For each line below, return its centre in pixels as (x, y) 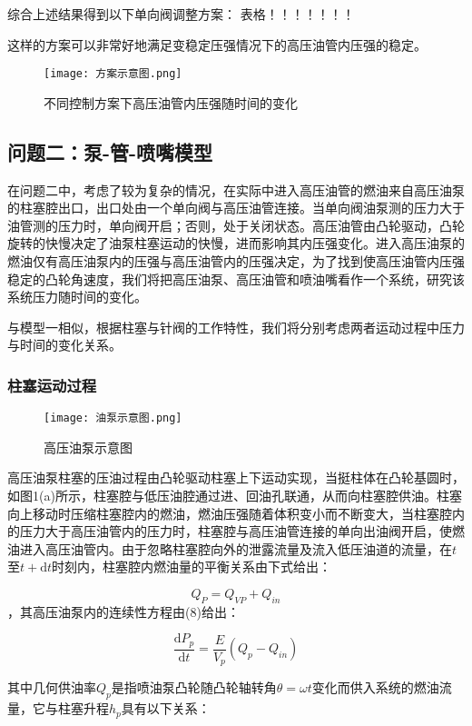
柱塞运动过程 (52, 385)
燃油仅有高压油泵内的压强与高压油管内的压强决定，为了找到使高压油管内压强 (236, 261)
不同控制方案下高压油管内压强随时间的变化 (171, 102)
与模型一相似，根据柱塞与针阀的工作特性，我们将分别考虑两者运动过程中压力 (236, 327)
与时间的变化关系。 (64, 345)
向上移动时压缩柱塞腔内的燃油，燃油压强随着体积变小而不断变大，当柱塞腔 (230, 513)
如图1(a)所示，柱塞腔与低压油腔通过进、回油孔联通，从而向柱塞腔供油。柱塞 (235, 496)
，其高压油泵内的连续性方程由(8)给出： (123, 611)
